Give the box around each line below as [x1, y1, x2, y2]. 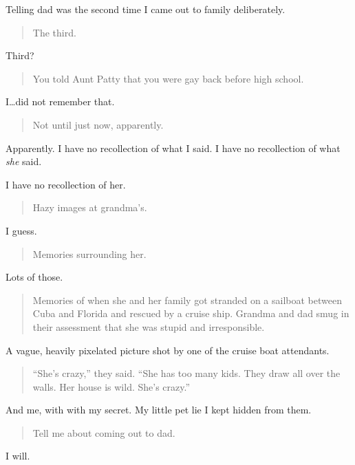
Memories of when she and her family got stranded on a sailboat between [32, 292, 342, 307]
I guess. [6, 223, 37, 237]
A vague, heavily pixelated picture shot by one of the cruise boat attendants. [6, 343, 330, 357]
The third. [32, 25, 76, 39]
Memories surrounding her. [32, 246, 147, 261]
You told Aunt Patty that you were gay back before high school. [32, 71, 304, 85]
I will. [6, 448, 30, 463]
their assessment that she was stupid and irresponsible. [32, 319, 265, 334]
